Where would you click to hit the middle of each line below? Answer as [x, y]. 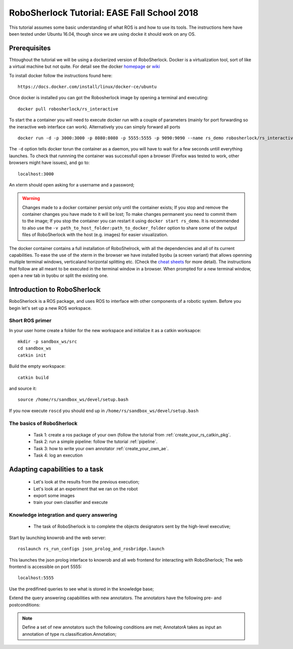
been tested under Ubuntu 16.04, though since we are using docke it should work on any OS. [102, 34]
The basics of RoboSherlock [43, 423]
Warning [31, 198]
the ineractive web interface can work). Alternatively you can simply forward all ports [95, 126]
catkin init [32, 355]
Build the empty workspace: [37, 366]
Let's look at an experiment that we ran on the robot [86, 489]
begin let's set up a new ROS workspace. [51, 308]
